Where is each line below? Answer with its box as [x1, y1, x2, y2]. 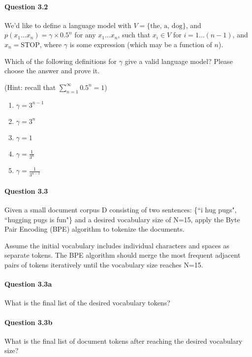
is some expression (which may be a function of [69, 39, 212, 49]
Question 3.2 [4, 1, 48, 11]
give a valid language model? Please [125, 56, 233, 66]
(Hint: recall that [4, 82, 56, 92]
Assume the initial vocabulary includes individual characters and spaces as [4, 240, 229, 250]
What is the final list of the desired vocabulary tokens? [4, 297, 170, 308]
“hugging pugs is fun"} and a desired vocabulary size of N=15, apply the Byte [4, 214, 240, 224]
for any [74, 30, 96, 40]
